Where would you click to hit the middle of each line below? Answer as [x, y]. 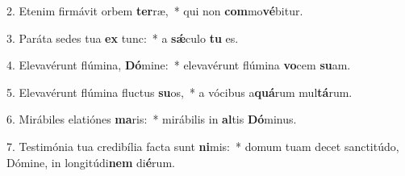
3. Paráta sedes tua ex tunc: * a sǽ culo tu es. [123, 38]
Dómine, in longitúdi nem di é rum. [91, 162]
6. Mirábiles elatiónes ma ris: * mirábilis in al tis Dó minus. [152, 119]
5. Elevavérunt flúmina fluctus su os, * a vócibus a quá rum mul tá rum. [180, 92]
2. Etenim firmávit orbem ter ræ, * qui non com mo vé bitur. [155, 10]
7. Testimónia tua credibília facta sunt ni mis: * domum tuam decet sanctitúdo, [203, 146]
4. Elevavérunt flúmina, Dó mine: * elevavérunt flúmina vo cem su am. [179, 65]
